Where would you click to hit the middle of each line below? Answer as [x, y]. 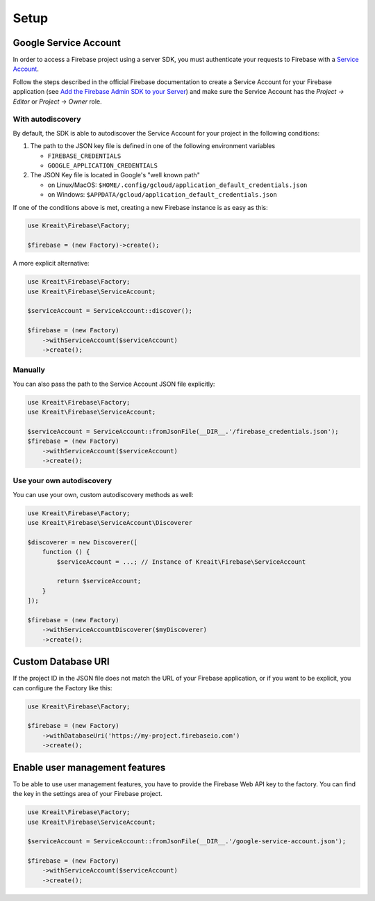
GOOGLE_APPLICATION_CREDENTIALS [102, 165]
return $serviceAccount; [99, 581]
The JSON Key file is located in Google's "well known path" [115, 175]
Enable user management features [89, 767]
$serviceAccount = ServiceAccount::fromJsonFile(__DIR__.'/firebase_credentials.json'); [183, 431]
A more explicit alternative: [51, 263]
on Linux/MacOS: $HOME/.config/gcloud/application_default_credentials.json [177, 185]
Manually [29, 370]
